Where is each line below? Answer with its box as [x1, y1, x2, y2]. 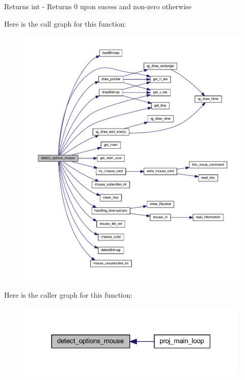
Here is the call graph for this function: [4, 18, 127, 29]
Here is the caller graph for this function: [4, 289, 133, 300]
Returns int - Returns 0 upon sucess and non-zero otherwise [4, 1, 192, 11]
